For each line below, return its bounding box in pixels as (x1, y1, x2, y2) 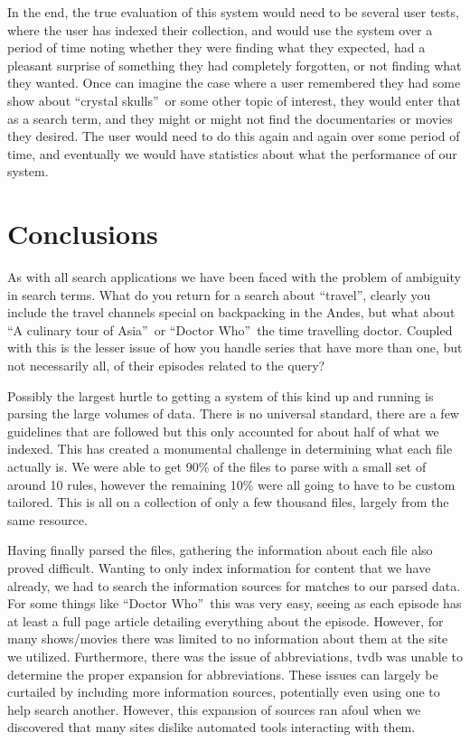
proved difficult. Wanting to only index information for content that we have (7, 558, 431, 577)
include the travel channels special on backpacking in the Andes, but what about (7, 303, 456, 322)
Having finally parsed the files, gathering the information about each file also (7, 540, 433, 559)
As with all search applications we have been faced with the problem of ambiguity (7, 268, 461, 286)
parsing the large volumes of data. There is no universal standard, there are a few (7, 404, 459, 423)
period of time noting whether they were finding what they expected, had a (7, 38, 426, 57)
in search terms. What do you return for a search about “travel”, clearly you (7, 285, 431, 304)
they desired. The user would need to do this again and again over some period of (7, 127, 460, 146)
